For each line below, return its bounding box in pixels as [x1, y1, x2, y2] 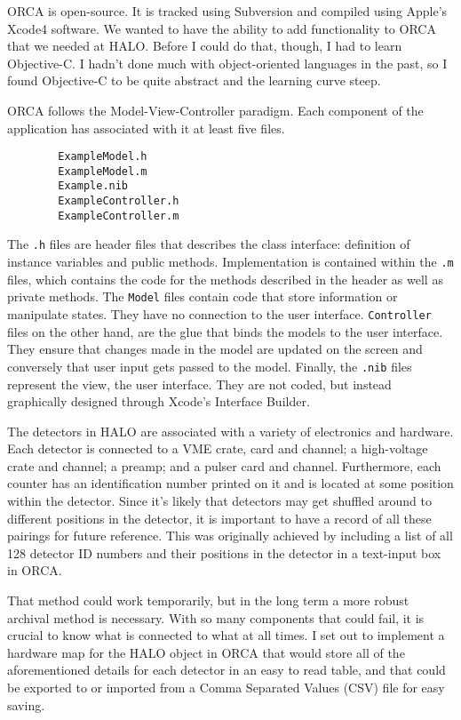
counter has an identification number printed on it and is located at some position [7, 474, 454, 492]
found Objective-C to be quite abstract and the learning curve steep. [7, 71, 381, 90]
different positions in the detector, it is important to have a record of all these [7, 508, 432, 527]
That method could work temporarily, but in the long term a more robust [7, 591, 409, 610]
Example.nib [58, 180, 129, 193]
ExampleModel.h [58, 150, 147, 164]
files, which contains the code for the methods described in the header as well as [7, 269, 443, 288]
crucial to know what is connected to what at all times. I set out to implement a [7, 626, 445, 644]
